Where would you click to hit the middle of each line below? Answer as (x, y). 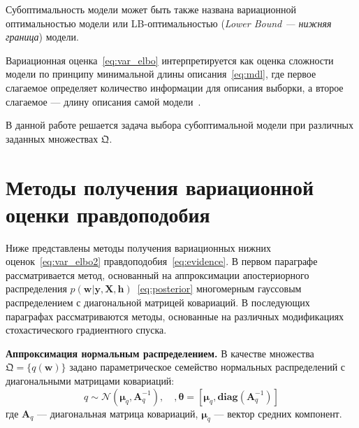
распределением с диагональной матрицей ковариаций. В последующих (158, 302)
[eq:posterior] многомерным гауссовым (219, 288)
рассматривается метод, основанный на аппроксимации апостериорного (157, 274)
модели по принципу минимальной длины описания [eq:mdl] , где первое (161, 74)
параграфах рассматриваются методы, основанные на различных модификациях (175, 316)
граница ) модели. (42, 37)
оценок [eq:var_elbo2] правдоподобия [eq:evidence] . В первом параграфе (162, 261)
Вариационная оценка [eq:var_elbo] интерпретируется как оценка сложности (170, 60)
